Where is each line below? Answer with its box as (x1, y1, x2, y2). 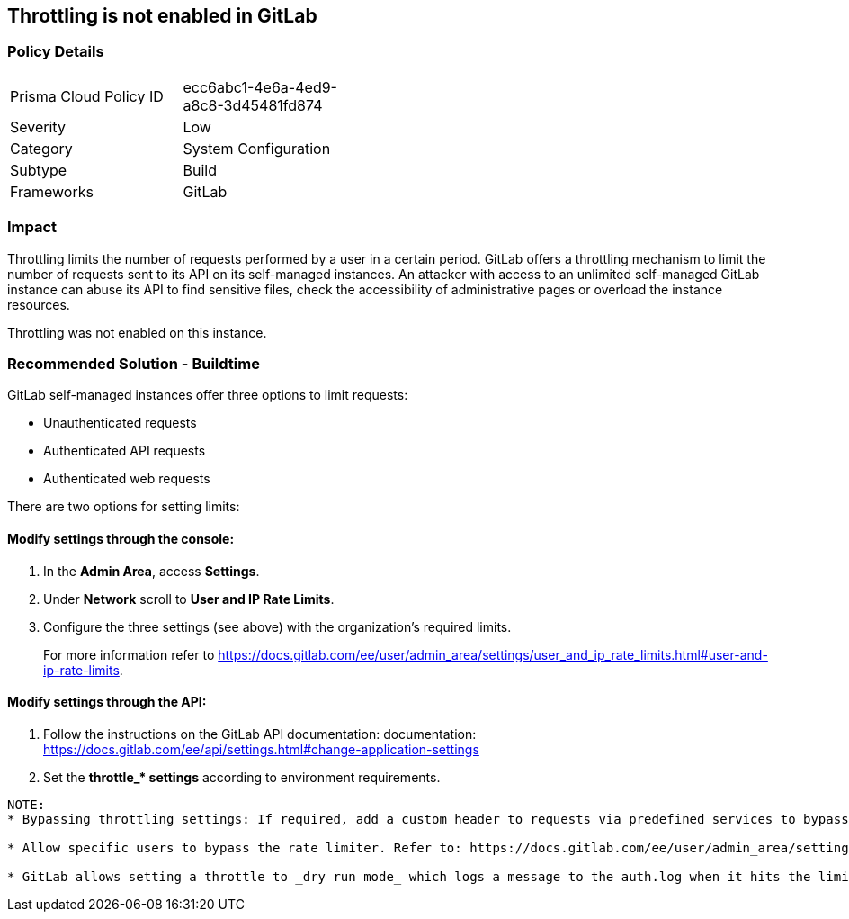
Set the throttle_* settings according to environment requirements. (43, 769, 441, 785)
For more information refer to (43, 646, 215, 662)
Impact (7, 218, 58, 237)
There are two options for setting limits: (7, 499, 240, 515)
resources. (7, 296, 70, 312)
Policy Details (7, 42, 104, 61)
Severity (10, 117, 66, 136)
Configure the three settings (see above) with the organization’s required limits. (43, 618, 512, 635)
